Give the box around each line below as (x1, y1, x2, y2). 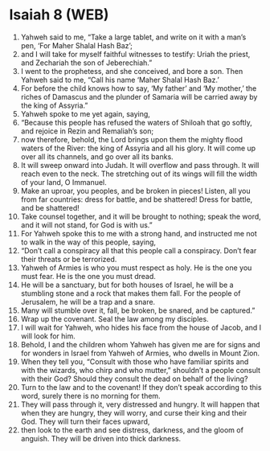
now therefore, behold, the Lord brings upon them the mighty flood (20, 134, 243, 144)
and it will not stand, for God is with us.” (20, 219, 153, 230)
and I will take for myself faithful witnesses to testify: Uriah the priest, (20, 49, 251, 59)
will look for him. (20, 331, 76, 341)
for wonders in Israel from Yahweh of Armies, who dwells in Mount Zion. (20, 348, 260, 358)
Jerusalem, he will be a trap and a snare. (20, 297, 156, 306)
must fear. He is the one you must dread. (20, 271, 156, 281)
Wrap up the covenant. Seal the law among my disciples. (20, 314, 209, 323)
